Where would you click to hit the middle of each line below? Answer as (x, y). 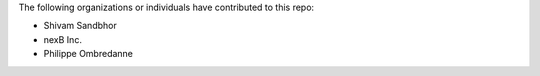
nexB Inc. (62, 39)
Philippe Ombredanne (88, 54)
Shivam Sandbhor (80, 26)
